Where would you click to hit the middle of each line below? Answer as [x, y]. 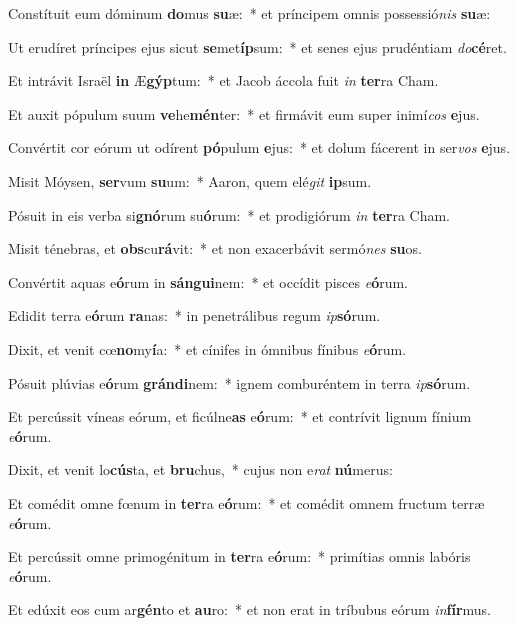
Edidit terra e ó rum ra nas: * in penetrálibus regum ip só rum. [194, 315]
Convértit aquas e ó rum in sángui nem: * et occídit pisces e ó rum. [208, 281]
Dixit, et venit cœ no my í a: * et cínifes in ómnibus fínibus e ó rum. [207, 348]
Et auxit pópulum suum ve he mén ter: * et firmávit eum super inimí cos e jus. [244, 113]
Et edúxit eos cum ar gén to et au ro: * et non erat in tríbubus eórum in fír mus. [249, 609]
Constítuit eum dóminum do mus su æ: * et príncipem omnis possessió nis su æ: [249, 13]
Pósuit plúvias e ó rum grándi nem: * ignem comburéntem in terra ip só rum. [239, 382]
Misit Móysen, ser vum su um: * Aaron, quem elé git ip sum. [190, 180]
